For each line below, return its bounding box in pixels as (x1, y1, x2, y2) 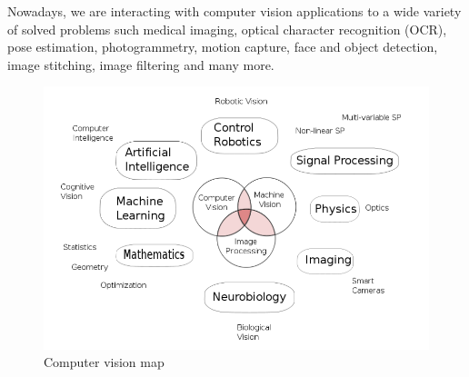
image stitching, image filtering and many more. (7, 55, 274, 74)
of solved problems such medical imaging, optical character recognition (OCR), (7, 19, 447, 38)
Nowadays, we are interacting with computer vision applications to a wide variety (7, 2, 462, 20)
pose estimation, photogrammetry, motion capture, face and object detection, (7, 37, 438, 56)
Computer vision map (44, 352, 165, 372)
